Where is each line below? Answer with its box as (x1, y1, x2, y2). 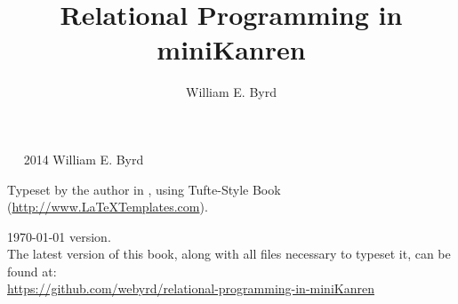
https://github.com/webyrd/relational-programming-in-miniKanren (7, 279, 374, 298)
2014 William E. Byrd (23, 149, 144, 168)
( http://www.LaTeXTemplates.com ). (7, 197, 208, 216)
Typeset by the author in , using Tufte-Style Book (7, 180, 281, 198)
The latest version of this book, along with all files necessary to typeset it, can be (7, 244, 451, 263)
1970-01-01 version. (7, 227, 111, 245)
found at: (7, 261, 57, 280)
